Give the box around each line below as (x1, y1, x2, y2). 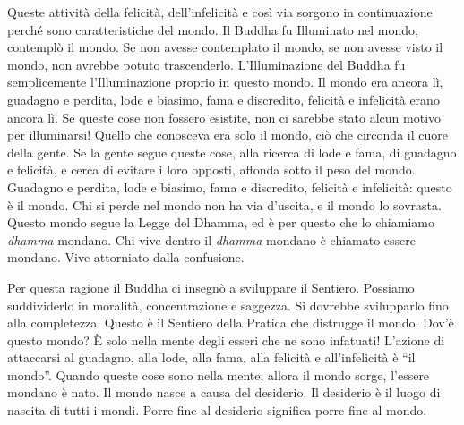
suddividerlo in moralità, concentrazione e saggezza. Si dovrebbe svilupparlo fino (7, 295, 449, 314)
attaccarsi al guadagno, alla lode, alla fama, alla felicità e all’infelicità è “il (7, 348, 416, 367)
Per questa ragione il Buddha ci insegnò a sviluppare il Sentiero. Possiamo (7, 277, 415, 296)
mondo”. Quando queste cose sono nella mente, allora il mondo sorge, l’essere (7, 365, 430, 384)
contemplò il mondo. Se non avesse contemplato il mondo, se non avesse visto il (7, 38, 443, 56)
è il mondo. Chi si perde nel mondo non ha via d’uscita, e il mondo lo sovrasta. (7, 195, 442, 214)
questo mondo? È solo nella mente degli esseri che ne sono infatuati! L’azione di (7, 330, 445, 349)
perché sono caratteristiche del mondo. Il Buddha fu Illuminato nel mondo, (7, 20, 418, 38)
